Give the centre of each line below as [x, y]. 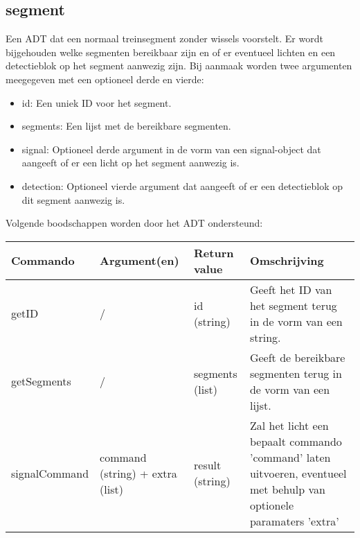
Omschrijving [287, 261]
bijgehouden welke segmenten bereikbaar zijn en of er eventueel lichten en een [171, 52]
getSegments [41, 381]
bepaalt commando [296, 441]
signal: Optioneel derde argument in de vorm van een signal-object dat [171, 149]
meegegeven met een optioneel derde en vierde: [105, 79]
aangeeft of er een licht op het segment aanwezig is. [130, 163]
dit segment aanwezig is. [73, 199]
